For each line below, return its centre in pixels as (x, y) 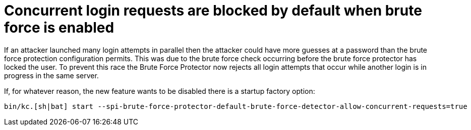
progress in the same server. (51, 75)
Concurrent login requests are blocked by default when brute (213, 11)
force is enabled (59, 28)
